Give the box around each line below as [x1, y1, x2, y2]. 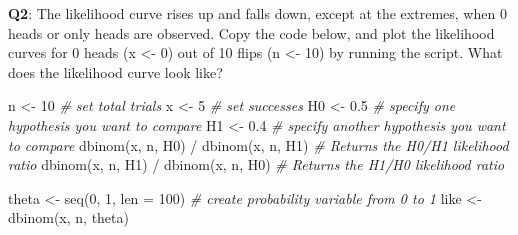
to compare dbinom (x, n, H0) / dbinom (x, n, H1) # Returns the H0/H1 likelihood [8, 134, 509, 155]
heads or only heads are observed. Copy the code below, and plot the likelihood [8, 22, 495, 43]
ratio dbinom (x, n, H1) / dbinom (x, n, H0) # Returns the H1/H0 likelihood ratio [8, 154, 505, 175]
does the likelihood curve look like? [8, 61, 223, 82]
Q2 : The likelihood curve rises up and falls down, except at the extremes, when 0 [8, 3, 507, 23]
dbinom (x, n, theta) [8, 207, 129, 228]
